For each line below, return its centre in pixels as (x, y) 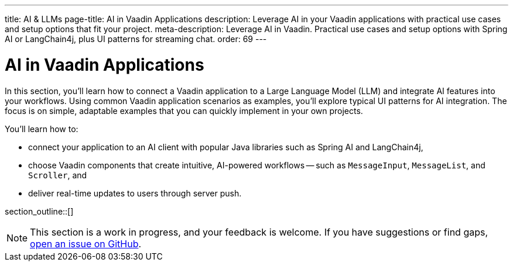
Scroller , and (58, 175)
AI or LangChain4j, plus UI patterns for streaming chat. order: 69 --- (136, 39)
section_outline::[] (39, 211)
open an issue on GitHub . (86, 243)
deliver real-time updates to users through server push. (135, 193)
